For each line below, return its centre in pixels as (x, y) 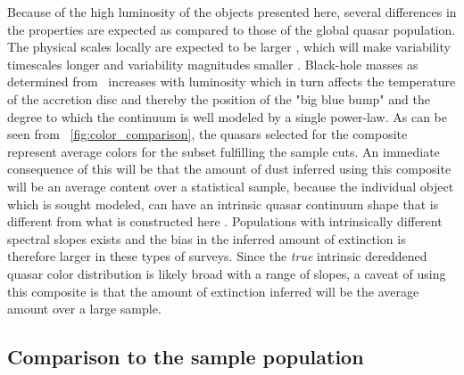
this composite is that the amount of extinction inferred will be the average (213, 291)
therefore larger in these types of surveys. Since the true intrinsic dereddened (217, 256)
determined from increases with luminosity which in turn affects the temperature (232, 82)
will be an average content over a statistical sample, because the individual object (231, 186)
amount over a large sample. (84, 309)
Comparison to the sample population (186, 357)
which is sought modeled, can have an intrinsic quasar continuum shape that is (223, 204)
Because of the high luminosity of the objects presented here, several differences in (232, 12)
